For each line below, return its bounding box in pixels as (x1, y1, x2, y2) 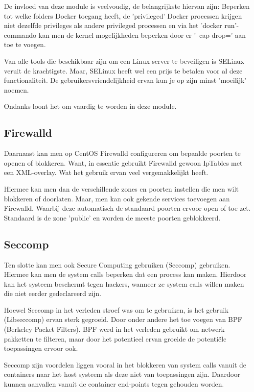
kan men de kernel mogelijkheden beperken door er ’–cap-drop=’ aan (38, 29, 246, 40)
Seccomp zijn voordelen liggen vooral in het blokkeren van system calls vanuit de (4, 359, 246, 369)
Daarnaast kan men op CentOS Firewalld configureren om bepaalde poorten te (4, 148, 241, 158)
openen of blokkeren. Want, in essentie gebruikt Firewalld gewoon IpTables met (4, 157, 243, 168)
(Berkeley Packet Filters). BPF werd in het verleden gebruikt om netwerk (4, 324, 225, 334)
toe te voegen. (4, 39, 46, 49)
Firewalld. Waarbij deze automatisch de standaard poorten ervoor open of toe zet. (4, 203, 251, 213)
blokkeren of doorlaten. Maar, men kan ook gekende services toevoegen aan (4, 193, 230, 203)
